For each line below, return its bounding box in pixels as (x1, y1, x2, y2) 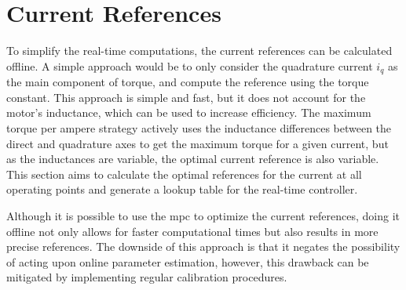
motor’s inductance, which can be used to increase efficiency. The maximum (6, 104, 371, 121)
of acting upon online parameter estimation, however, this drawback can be (6, 253, 369, 270)
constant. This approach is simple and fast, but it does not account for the (6, 89, 366, 105)
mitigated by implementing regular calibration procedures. (6, 269, 287, 285)
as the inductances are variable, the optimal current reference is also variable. (6, 150, 379, 167)
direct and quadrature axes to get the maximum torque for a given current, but (6, 135, 389, 151)
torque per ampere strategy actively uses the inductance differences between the (6, 119, 392, 136)
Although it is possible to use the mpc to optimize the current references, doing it (6, 207, 401, 223)
